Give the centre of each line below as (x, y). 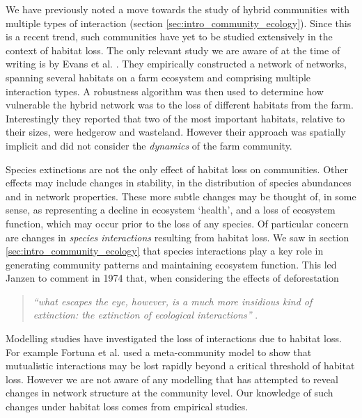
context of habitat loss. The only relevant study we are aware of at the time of (173, 50)
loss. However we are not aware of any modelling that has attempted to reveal (172, 379)
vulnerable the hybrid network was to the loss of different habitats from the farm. (180, 105)
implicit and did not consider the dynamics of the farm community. (149, 145)
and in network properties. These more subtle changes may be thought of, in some (181, 196)
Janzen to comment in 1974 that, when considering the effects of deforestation (172, 278)
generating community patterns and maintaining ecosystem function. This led (171, 264)
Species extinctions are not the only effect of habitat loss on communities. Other (177, 169)
